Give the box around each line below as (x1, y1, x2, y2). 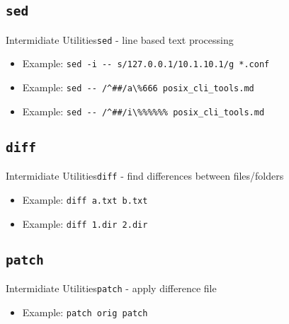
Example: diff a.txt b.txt (22, 192, 148, 207)
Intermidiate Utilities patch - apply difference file (6, 280, 217, 295)
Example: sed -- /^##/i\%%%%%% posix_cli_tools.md (22, 103, 265, 118)
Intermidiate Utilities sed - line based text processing (6, 32, 234, 47)
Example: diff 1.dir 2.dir (22, 216, 148, 231)
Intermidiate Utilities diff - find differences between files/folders (6, 168, 284, 183)
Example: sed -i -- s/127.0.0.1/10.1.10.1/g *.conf (22, 56, 270, 71)
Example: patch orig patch (22, 304, 148, 319)
